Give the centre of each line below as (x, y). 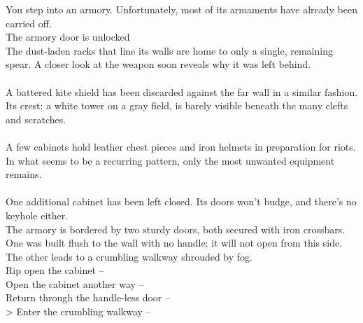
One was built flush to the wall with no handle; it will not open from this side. (174, 243)
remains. (24, 174)
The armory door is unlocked (68, 37)
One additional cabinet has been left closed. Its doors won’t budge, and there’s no (181, 201)
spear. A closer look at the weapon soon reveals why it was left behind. (158, 64)
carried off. (29, 23)
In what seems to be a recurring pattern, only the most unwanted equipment (170, 160)
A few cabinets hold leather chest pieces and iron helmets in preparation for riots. (181, 146)
